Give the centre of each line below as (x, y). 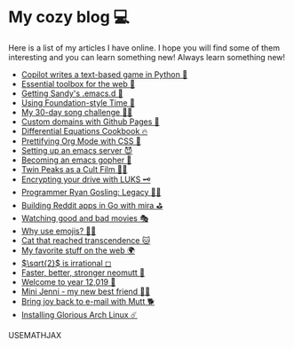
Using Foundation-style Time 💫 (78, 102)
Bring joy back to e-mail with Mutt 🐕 (88, 301)
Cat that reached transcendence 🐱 (86, 240)
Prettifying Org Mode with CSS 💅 (81, 141)
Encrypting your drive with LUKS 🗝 (86, 179)
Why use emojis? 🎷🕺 (59, 231)
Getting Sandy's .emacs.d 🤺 (72, 93)
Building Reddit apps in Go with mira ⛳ (92, 205)
